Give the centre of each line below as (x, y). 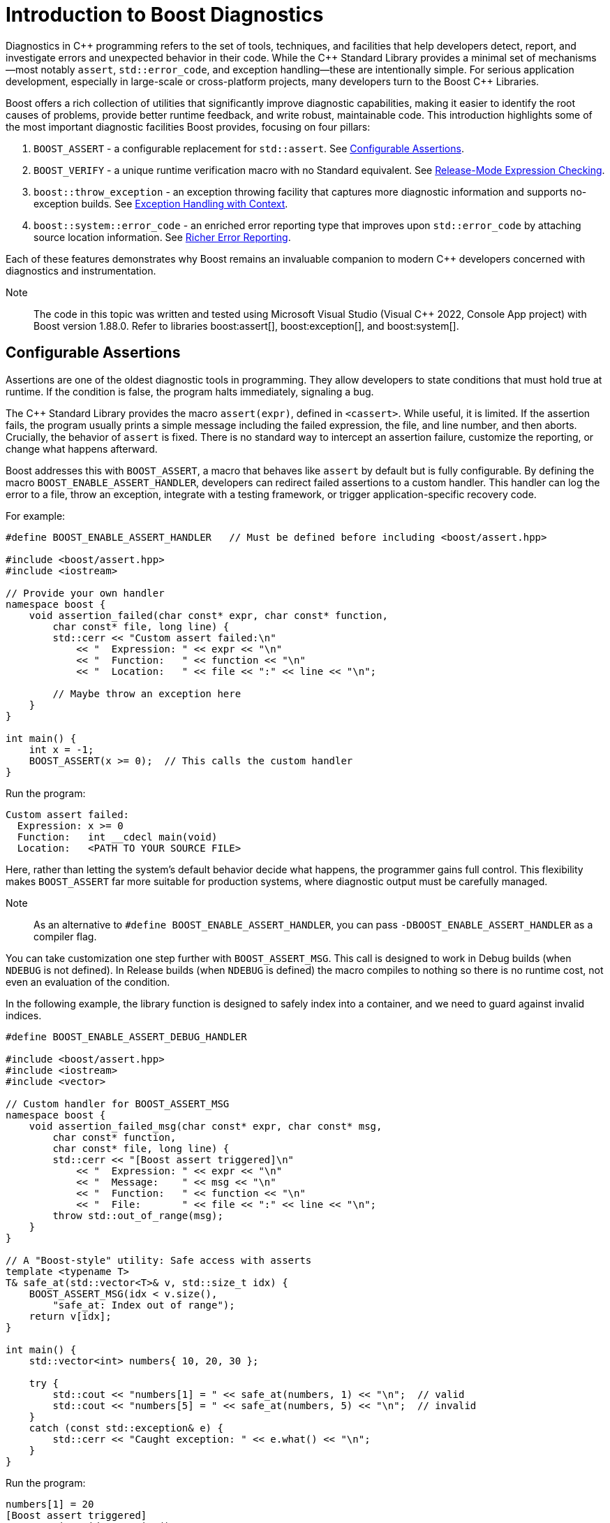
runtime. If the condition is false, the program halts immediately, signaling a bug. (190, 391)
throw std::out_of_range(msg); (138, 1215)
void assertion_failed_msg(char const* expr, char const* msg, (206, 1126)
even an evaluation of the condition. (88, 982)
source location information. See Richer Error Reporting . (162, 237)
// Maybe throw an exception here (147, 693)
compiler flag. (65, 936)
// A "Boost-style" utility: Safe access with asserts (159, 1260)
